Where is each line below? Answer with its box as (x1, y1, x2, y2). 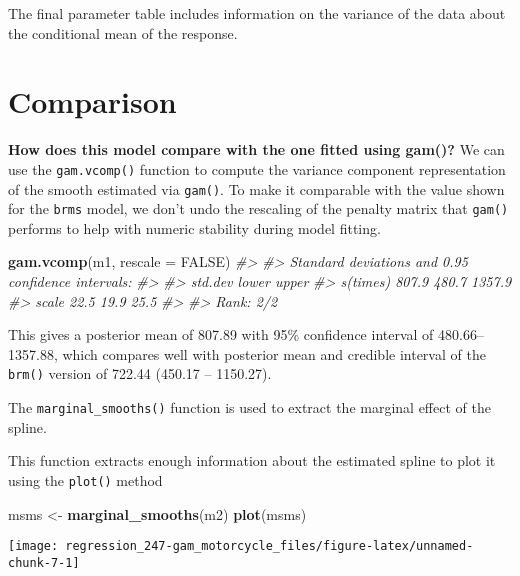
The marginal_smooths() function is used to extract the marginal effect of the (8, 397, 491, 418)
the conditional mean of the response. (8, 22, 238, 43)
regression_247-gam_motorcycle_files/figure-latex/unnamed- (65, 539, 474, 554)
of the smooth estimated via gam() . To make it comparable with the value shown (8, 178, 505, 199)
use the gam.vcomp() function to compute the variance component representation (8, 158, 506, 179)
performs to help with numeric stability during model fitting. (8, 217, 381, 238)
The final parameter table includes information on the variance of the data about (8, 3, 506, 23)
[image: (8, 539, 59, 554)
